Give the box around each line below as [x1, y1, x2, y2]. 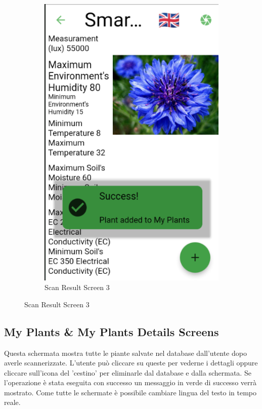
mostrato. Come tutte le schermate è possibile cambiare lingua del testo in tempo [4, 387, 256, 397]
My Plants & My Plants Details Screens [4, 323, 219, 339]
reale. [4, 397, 21, 407]
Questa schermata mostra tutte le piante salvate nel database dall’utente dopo [4, 347, 247, 358]
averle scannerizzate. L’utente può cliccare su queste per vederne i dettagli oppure [4, 357, 258, 368]
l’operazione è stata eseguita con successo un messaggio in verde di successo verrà [4, 377, 256, 388]
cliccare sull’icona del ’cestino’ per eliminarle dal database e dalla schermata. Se [4, 367, 251, 378]
